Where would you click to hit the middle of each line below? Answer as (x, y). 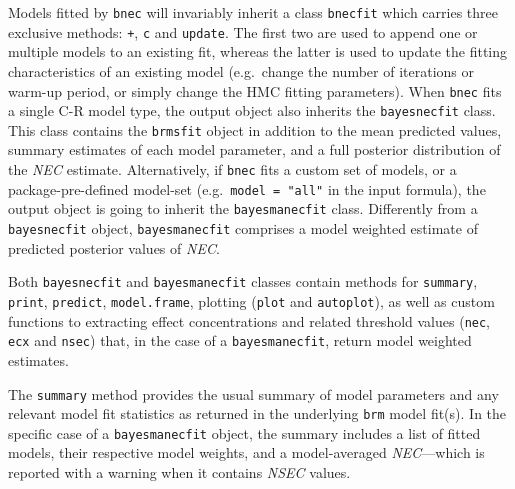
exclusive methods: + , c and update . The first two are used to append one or (243, 31)
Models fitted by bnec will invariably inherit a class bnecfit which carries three (253, 12)
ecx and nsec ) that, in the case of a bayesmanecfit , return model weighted (240, 340)
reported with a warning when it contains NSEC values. (179, 472)
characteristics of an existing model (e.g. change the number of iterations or (241, 70)
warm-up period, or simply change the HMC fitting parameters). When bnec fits (255, 90)
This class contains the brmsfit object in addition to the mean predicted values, (255, 129)
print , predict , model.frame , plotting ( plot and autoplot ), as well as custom (251, 300)
